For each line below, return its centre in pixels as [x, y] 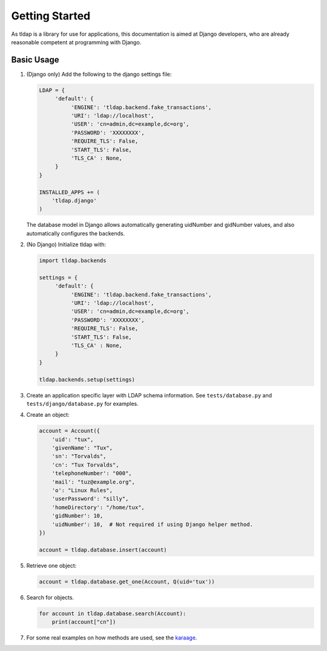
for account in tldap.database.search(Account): [113, 613]
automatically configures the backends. [76, 233]
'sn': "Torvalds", [79, 456]
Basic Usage [35, 60]
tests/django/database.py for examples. [82, 403]
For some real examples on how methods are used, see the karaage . [112, 638]
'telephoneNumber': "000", [92, 474]
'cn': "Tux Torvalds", [85, 465]
